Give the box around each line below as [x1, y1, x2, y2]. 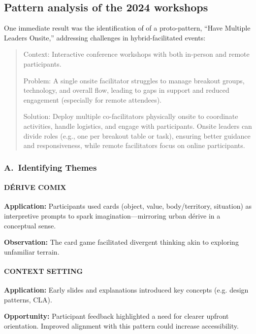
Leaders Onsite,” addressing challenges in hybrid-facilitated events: [4, 32, 206, 42]
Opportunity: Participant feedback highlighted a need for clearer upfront [4, 311, 229, 321]
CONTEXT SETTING [4, 265, 83, 276]
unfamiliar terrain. [4, 246, 60, 257]
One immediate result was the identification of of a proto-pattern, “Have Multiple [4, 23, 251, 33]
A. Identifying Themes [4, 161, 97, 173]
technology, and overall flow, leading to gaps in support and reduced [23, 85, 229, 95]
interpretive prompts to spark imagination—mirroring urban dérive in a [4, 210, 221, 221]
